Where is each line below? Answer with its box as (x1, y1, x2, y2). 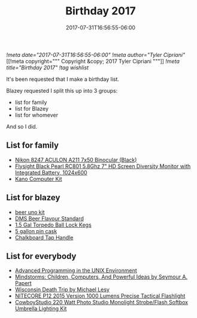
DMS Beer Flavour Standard (14, 215, 84, 222)
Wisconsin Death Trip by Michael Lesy (14, 286, 110, 293)
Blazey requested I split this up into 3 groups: (6, 87, 118, 94)
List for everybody (6, 251, 77, 261)
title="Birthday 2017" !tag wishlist (6, 64, 89, 71)
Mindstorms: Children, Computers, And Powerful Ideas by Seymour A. (14, 273, 187, 280)
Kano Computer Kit (14, 175, 62, 182)
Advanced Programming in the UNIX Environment (14, 267, 137, 274)
